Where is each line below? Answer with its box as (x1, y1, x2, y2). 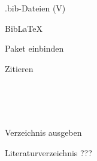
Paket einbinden (5, 42, 64, 55)
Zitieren (5, 62, 34, 74)
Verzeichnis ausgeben (5, 126, 82, 139)
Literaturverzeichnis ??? (5, 146, 92, 159)
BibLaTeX (5, 22, 43, 34)
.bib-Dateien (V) (5, 2, 66, 14)
